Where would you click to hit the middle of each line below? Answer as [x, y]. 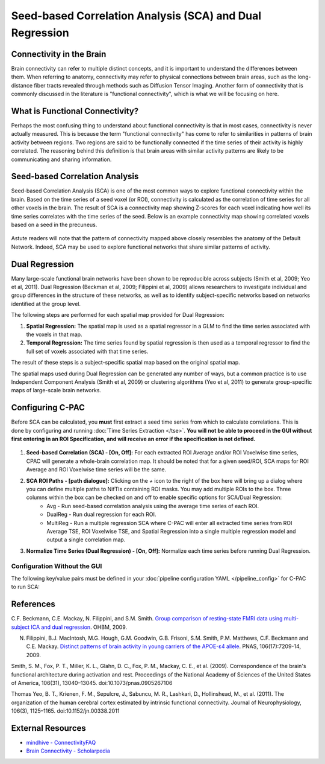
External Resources [49, 728]
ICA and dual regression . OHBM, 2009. [79, 627]
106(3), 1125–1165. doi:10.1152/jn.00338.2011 [65, 711]
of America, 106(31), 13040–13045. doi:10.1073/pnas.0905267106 [92, 683]
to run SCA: [26, 587]
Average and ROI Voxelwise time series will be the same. [96, 470]
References [33, 604]
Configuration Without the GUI [57, 566]
